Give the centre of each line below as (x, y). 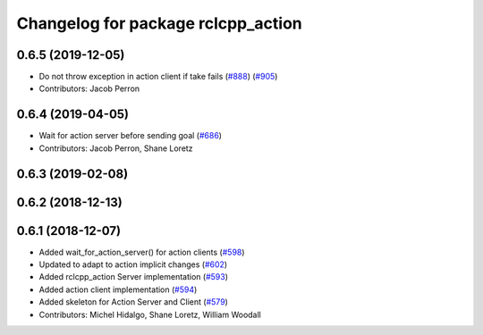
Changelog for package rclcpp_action (160, 23)
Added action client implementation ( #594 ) (118, 289)
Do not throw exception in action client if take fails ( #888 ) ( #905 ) (158, 77)
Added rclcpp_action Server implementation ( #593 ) (133, 277)
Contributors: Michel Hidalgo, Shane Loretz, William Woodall (150, 314)
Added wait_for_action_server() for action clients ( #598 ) (142, 252)
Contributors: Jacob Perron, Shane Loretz (116, 148)
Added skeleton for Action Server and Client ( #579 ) (133, 302)
